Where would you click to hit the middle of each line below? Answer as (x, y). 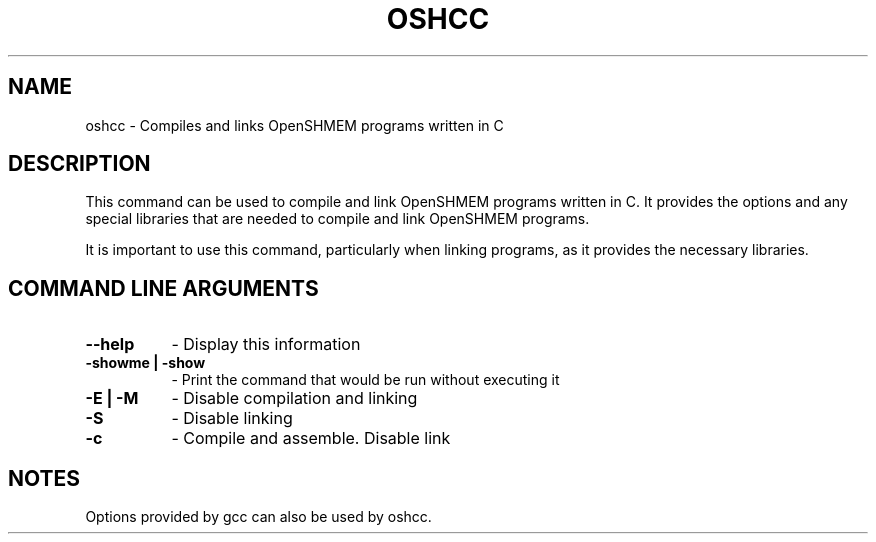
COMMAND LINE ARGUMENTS (163, 288)
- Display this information (266, 344)
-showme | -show (145, 363)
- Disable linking (232, 418)
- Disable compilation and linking (294, 398)
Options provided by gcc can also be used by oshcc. (258, 517)
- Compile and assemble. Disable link (311, 438)
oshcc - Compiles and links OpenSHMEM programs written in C (294, 125)
